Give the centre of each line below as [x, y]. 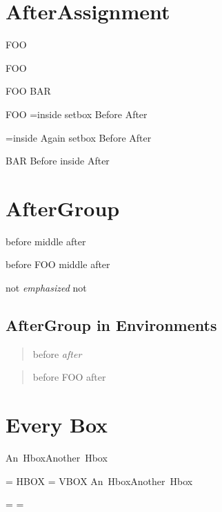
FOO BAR [28, 91]
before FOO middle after [58, 264]
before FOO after [69, 377]
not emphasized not [46, 287]
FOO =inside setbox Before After [77, 114]
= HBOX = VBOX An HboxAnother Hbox [99, 481]
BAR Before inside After [58, 161]
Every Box [57, 425]
